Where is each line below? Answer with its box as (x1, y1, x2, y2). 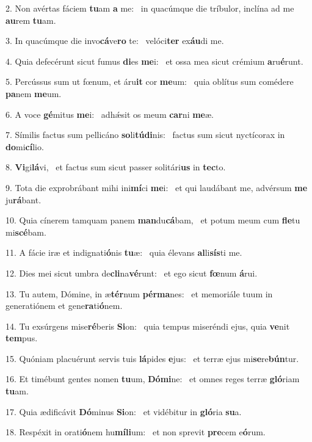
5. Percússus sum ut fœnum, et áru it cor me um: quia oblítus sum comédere (5, 75, 294, 88)
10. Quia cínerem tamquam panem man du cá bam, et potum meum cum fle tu (5, 214, 300, 226)
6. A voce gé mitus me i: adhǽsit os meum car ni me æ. (5, 107, 214, 120)
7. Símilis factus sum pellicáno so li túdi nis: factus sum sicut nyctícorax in (5, 128, 285, 141)
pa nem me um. (5, 87, 62, 100)
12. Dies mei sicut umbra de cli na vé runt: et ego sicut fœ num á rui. (5, 266, 258, 279)
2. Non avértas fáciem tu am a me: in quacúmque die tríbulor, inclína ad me (5, 2, 294, 14)
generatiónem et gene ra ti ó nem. (5, 299, 123, 312)
